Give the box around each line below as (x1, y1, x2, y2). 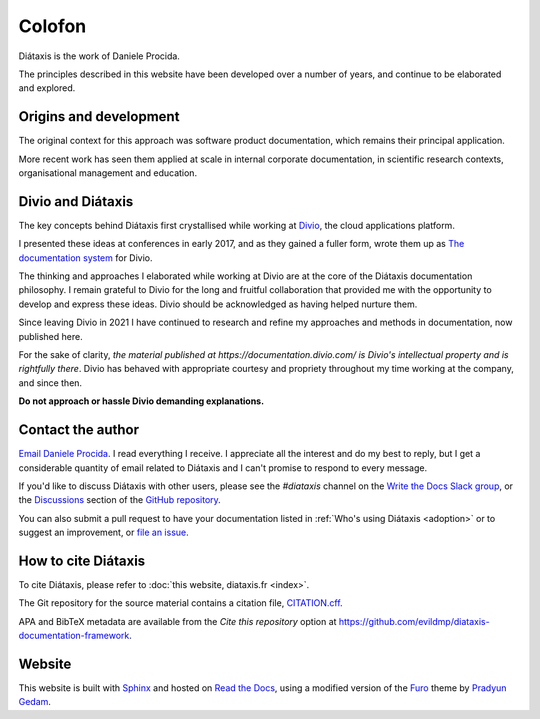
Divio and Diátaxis (18, 193, 134, 210)
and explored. (18, 82, 76, 94)
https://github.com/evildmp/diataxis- (338, 615, 490, 627)
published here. (18, 330, 84, 342)
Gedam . (18, 696, 52, 708)
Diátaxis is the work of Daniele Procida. (18, 50, 180, 62)
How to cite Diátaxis (18, 552, 146, 569)
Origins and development (18, 108, 180, 125)
